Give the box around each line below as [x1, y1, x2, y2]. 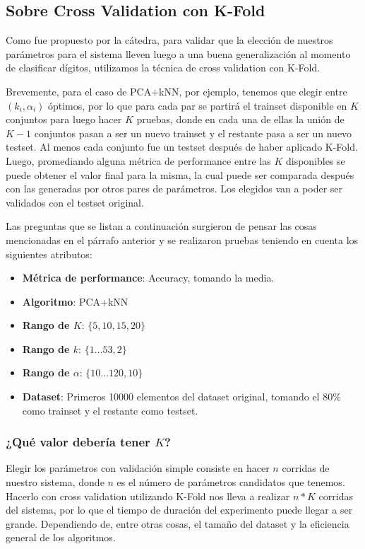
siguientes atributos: [6, 246, 92, 261]
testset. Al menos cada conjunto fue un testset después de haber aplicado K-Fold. [6, 139, 358, 154]
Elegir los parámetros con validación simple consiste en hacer [6, 461, 270, 475]
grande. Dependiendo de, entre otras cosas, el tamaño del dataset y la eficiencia [6, 516, 349, 531]
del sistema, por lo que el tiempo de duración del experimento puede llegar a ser [6, 502, 353, 517]
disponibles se [285, 153, 345, 168]
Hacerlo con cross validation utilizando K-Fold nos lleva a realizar [6, 488, 290, 503]
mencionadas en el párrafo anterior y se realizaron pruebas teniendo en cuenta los [6, 232, 359, 247]
